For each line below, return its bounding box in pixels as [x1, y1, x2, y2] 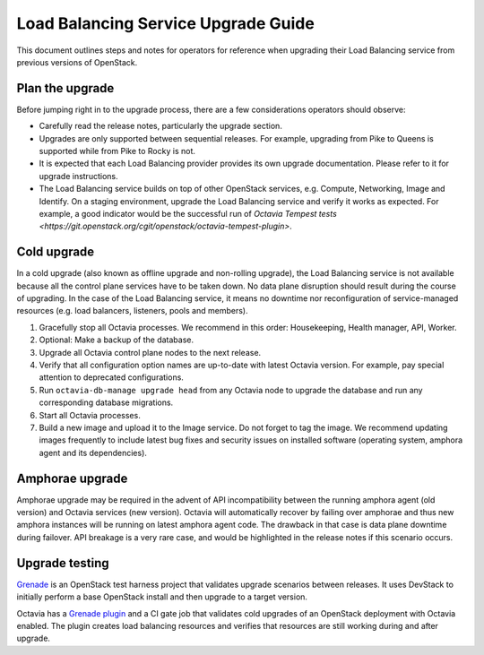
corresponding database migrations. [39, 397, 174, 408]
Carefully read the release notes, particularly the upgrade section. [39, 121, 282, 132]
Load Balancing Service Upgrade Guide [16, 13, 315, 33]
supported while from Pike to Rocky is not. [39, 146, 196, 157]
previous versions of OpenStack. [16, 56, 138, 67]
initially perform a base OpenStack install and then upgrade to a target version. [16, 591, 308, 602]
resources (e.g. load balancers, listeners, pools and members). [16, 306, 248, 316]
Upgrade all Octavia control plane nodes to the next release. [39, 347, 262, 358]
